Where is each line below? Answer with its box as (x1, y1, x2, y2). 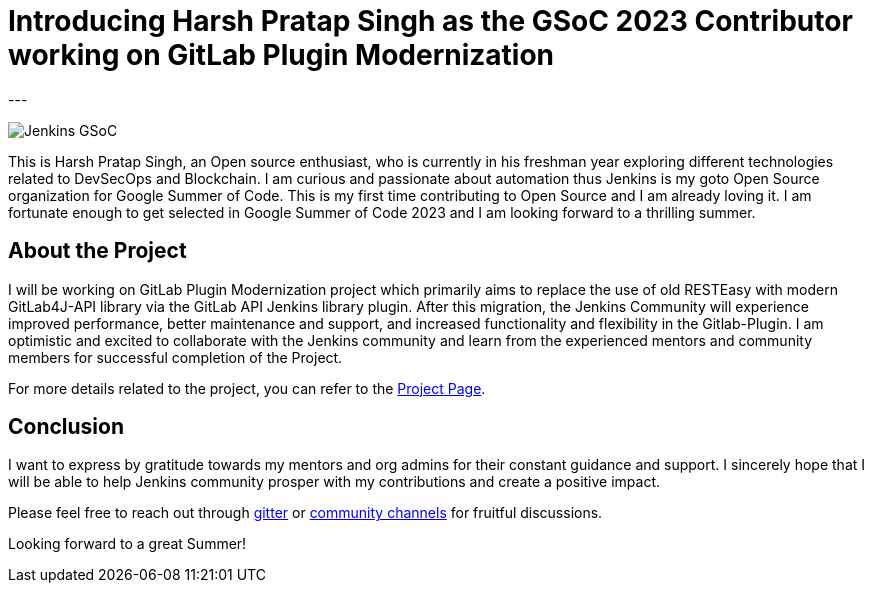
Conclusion (8, 414, 125, 440)
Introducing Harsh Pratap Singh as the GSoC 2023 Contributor (8, 4, 853, 38)
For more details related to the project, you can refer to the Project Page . (8, 379, 486, 397)
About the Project (8, 238, 187, 264)
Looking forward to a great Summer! (8, 535, 247, 553)
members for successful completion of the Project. (8, 348, 343, 366)
